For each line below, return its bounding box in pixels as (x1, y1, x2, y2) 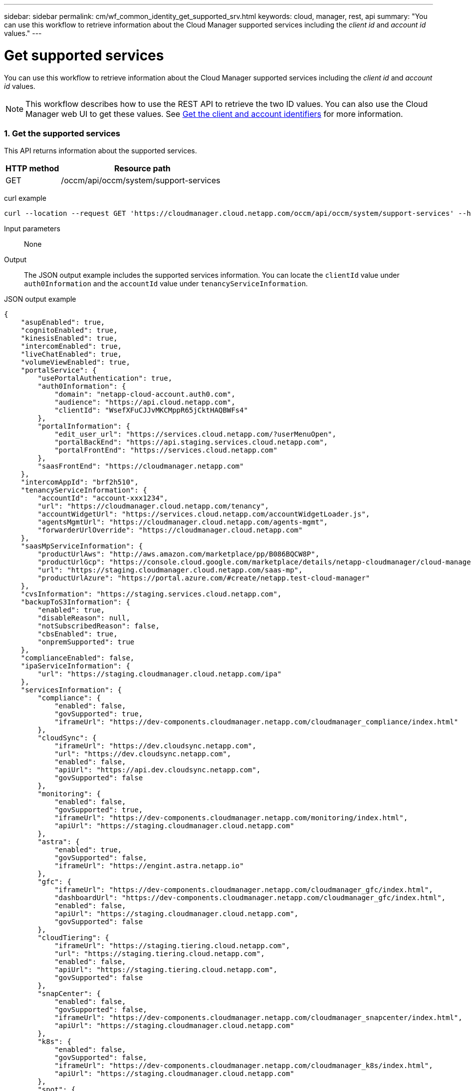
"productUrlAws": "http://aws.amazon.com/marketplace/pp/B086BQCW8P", (37, 550, 320, 558)
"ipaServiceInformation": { (20, 662, 130, 670)
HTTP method (5, 163, 59, 174)
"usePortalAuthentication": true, (37, 374, 173, 383)
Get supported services (4, 46, 164, 64)
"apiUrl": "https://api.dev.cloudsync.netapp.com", (54, 766, 261, 774)
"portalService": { (20, 366, 97, 375)
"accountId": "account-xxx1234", (37, 494, 168, 503)
